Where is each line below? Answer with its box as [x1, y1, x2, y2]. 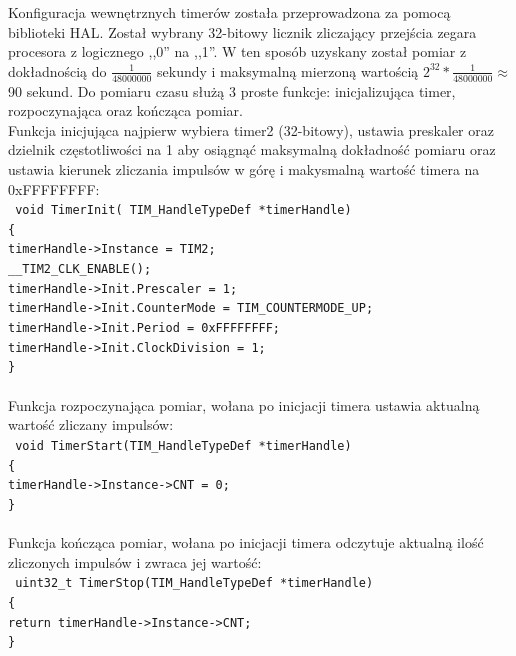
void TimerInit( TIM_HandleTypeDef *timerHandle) [15, 203, 352, 218]
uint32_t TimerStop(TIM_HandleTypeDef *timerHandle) [15, 576, 374, 591]
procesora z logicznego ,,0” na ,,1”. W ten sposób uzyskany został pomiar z [8, 41, 467, 62]
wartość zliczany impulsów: [8, 414, 174, 435]
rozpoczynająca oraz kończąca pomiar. [8, 100, 244, 121]
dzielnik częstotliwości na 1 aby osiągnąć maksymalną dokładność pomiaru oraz [8, 139, 496, 160]
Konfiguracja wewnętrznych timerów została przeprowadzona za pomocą [8, 2, 451, 22]
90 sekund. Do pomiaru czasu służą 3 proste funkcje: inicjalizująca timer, [8, 80, 456, 101]
